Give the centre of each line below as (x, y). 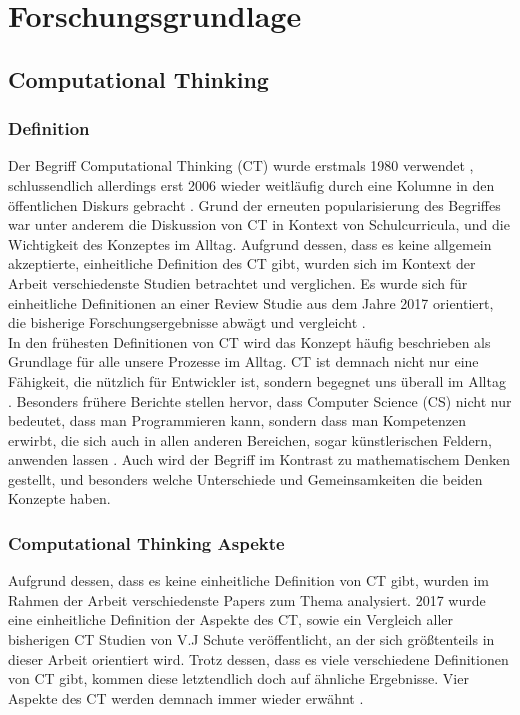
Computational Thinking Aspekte (146, 542)
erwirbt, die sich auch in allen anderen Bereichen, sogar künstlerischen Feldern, (250, 439)
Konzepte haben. (59, 498)
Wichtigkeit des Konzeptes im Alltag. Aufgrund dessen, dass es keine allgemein (250, 243)
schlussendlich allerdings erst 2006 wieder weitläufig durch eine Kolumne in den (251, 184)
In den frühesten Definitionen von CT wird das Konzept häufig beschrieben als (249, 341)
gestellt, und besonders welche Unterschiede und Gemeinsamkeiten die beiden (245, 478)
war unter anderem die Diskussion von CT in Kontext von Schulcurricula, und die (259, 224)
